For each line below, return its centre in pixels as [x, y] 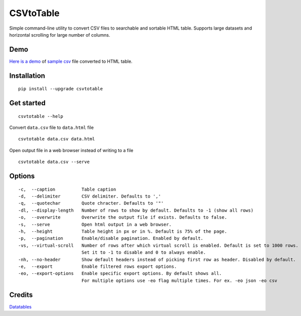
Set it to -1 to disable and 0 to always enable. [144, 253]
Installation [27, 75]
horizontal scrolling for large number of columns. [60, 35]
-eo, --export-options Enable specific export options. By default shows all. [120, 274]
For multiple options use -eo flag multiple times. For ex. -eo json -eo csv [180, 280]
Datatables [21, 306]
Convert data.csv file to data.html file [51, 127]
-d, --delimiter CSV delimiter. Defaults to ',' [90, 196]
